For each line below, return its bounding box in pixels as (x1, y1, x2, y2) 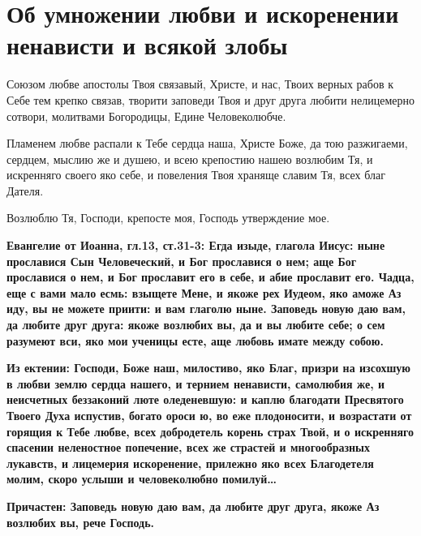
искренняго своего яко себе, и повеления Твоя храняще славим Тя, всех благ (6, 166, 385, 183)
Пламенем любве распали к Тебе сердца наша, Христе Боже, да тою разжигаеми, (6, 135, 408, 152)
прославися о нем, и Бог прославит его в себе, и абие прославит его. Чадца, (6, 268, 415, 285)
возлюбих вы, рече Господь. (6, 513, 155, 530)
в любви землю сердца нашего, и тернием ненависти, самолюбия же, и (6, 375, 385, 392)
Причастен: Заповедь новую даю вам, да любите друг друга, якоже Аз (6, 497, 380, 514)
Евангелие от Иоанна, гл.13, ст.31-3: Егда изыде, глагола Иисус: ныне (6, 237, 385, 254)
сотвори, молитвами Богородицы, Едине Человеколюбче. (6, 107, 286, 124)
